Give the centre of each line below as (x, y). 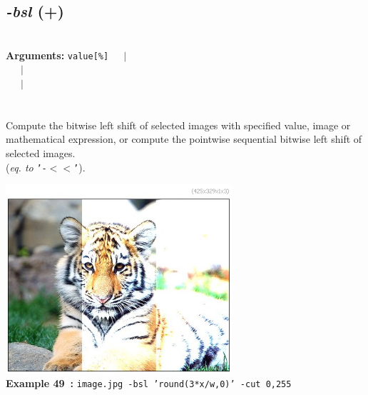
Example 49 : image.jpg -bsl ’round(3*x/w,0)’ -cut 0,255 (149, 383)
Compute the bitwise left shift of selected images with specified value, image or (178, 125)
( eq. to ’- (26, 167)
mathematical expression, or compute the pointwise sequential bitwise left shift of (184, 139)
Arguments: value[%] (57, 55)
